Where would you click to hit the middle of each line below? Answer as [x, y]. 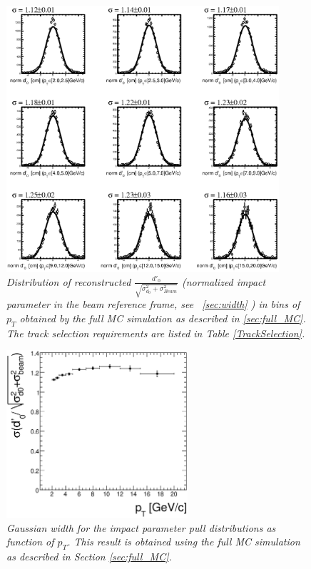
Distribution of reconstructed [69, 281]
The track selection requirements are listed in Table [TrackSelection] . [156, 333]
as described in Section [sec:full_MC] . [89, 557]
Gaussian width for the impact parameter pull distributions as [141, 527]
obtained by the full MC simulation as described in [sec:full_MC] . [163, 318]
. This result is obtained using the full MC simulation [184, 542]
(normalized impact [224, 281]
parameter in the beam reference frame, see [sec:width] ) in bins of [153, 304]
